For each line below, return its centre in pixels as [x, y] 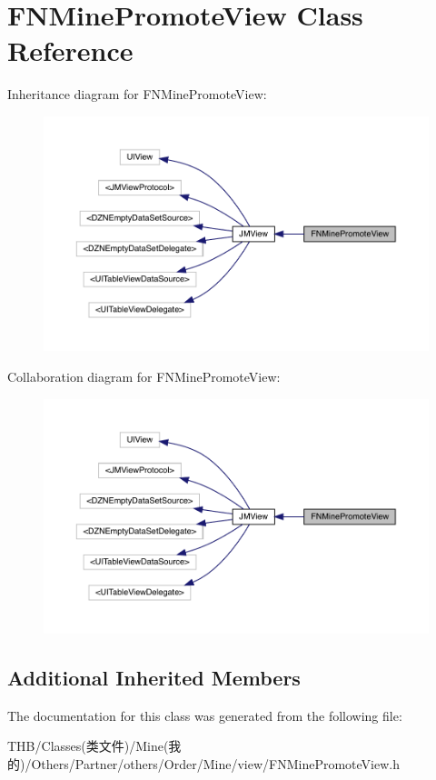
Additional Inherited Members [154, 678]
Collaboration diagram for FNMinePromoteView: [144, 376]
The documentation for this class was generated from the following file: [205, 715]
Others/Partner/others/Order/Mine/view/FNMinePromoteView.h [215, 764]
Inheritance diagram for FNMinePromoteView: [137, 94]
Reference [70, 50]
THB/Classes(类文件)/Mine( [88, 746]
